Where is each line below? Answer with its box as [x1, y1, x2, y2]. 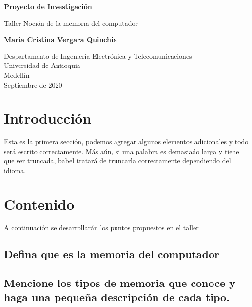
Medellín [4, 69, 30, 80]
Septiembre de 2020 [4, 79, 62, 89]
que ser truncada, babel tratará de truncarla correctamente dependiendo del [4, 155, 231, 166]
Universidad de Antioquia [4, 60, 80, 70]
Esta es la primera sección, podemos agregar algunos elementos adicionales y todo [4, 136, 249, 147]
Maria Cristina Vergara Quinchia [4, 34, 117, 44]
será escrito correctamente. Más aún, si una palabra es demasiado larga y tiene [4, 146, 239, 156]
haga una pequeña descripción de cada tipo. [4, 289, 230, 304]
